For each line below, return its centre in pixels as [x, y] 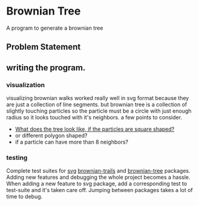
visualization [26, 85]
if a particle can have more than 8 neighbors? [72, 142]
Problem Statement [44, 47]
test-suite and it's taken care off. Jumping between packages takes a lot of [100, 190]
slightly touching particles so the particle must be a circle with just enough [99, 111]
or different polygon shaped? [51, 136]
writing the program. [46, 68]
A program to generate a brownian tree [55, 28]
